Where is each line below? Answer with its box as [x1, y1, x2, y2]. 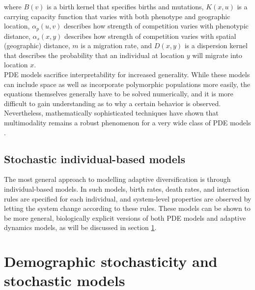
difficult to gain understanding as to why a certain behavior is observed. [4, 98, 221, 108]
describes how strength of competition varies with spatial [64, 30, 236, 41]
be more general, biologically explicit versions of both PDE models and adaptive [4, 212, 246, 223]
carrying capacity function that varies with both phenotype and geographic [4, 11, 230, 21]
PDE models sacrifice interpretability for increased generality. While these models [4, 69, 250, 80]
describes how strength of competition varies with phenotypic [64, 21, 249, 31]
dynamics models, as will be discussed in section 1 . [4, 222, 157, 232]
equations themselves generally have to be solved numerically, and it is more [4, 88, 233, 99]
